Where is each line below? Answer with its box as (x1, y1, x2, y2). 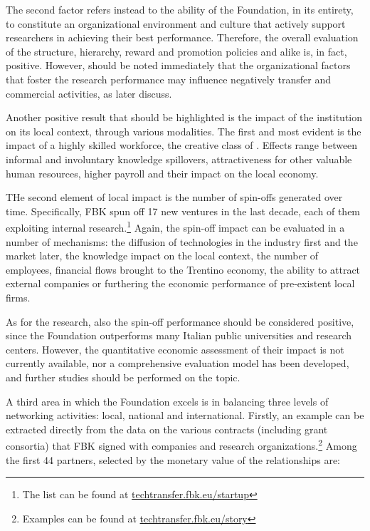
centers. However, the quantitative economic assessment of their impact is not (6, 341, 344, 356)
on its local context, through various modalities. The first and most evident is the (6, 123, 361, 138)
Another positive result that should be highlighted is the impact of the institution (6, 110, 363, 125)
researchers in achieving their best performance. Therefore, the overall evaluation (6, 30, 359, 45)
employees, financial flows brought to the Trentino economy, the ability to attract (6, 262, 361, 277)
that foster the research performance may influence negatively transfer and (6, 71, 332, 86)
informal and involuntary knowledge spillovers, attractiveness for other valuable (6, 151, 352, 166)
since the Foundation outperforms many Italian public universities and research (6, 328, 352, 343)
